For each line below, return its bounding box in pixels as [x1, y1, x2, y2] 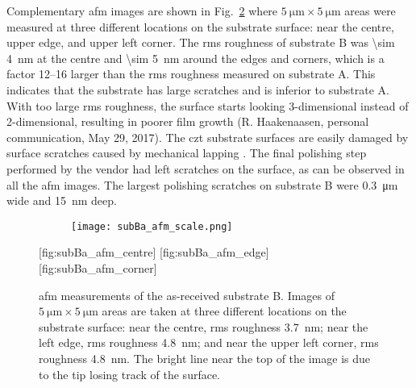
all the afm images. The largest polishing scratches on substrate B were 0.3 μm [6, 176, 398, 193]
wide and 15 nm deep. [6, 192, 117, 209]
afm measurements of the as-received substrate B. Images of [39, 286, 335, 303]
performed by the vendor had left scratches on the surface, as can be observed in [6, 160, 405, 177]
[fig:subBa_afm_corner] [39, 259, 157, 276]
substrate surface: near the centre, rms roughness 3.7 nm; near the [39, 318, 368, 335]
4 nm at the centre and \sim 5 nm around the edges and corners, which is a [6, 49, 385, 66]
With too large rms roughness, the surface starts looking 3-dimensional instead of [6, 97, 409, 114]
